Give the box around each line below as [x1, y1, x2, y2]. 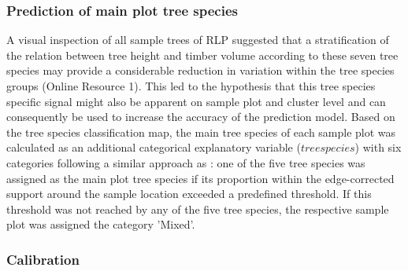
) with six [354, 139, 402, 156]
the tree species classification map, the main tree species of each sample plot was [6, 123, 396, 140]
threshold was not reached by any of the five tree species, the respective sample [6, 200, 389, 217]
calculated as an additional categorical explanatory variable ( [6, 139, 301, 156]
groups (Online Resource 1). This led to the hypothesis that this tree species [6, 78, 376, 93]
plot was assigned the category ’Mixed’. [6, 216, 195, 233]
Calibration [6, 249, 80, 269]
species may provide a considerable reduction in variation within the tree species [6, 62, 395, 79]
